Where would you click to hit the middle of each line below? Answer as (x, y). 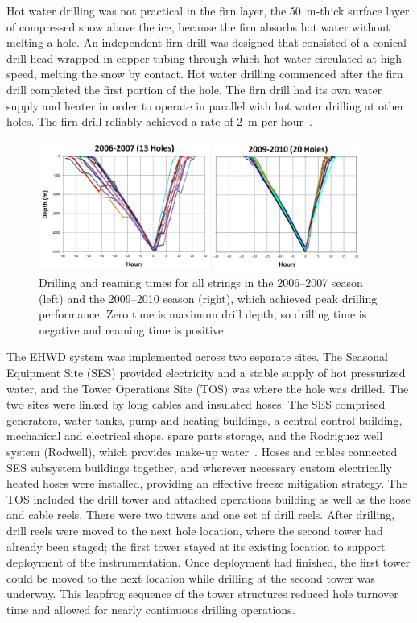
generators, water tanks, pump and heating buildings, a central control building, (204, 419)
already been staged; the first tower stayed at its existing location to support (196, 546)
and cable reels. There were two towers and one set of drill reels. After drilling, (201, 515)
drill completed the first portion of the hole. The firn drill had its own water (194, 89)
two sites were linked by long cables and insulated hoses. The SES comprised (196, 404)
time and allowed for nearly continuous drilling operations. (151, 609)
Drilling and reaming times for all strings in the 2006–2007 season (201, 282)
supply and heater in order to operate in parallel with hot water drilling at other (205, 105)
